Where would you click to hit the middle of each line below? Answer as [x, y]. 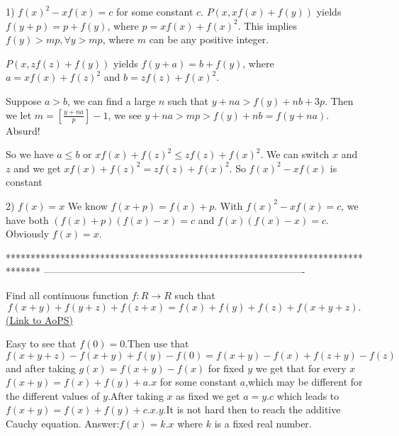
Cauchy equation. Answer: [63, 424]
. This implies [268, 25]
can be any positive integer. [209, 39]
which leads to [308, 395]
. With [229, 205]
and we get [37, 168]
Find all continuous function [67, 295]
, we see [125, 114]
